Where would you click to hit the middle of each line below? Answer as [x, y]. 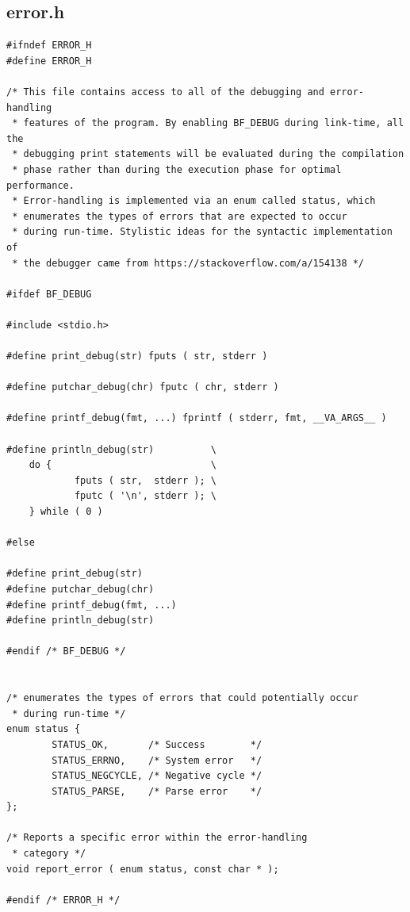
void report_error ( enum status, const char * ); [143, 869]
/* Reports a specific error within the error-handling [157, 838]
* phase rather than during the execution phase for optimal [177, 169]
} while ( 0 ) [66, 512]
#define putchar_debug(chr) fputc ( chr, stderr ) [143, 387]
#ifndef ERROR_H [49, 46]
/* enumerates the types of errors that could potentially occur [182, 698]
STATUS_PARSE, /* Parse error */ [157, 791]
